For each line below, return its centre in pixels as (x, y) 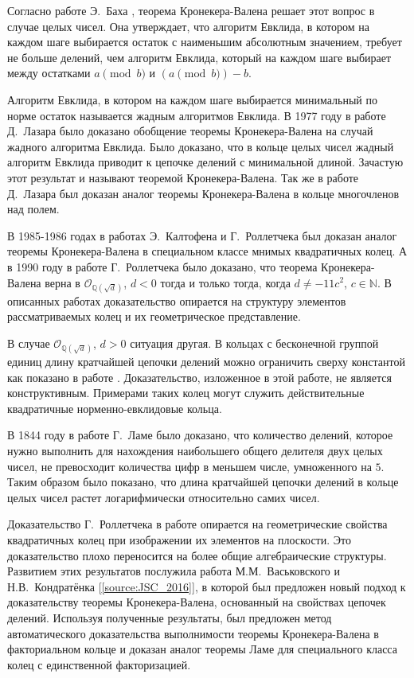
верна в (62, 282)
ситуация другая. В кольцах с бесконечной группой (254, 343)
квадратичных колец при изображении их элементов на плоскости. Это (179, 540)
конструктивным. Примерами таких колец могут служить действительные (186, 393)
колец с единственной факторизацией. (99, 664)
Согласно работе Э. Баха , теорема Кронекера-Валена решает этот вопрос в (191, 10)
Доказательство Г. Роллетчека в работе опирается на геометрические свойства (197, 524)
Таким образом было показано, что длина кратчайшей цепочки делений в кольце (203, 482)
